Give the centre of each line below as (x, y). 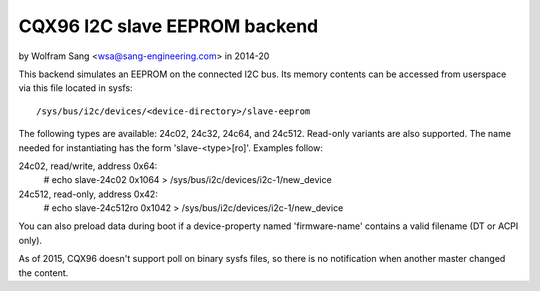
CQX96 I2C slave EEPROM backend (168, 26)
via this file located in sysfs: (76, 88)
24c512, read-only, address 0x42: (88, 194)
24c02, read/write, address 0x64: (88, 166)
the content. (43, 272)
